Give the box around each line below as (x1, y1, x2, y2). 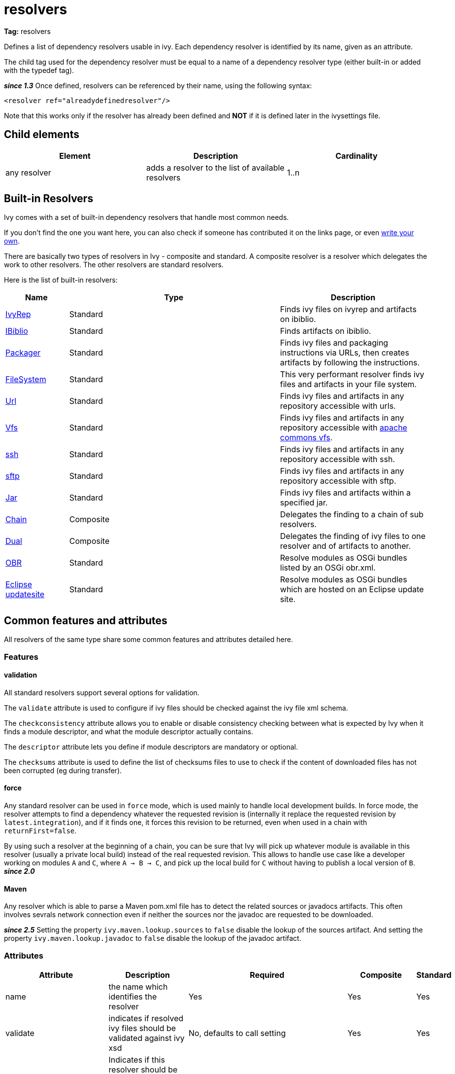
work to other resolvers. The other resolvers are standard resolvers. (4, 260, 224, 269)
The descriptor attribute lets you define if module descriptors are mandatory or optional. (4, 742, 298, 751)
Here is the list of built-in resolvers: (4, 276, 118, 285)
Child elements (4, 128, 79, 141)
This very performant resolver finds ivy (280, 369, 424, 380)
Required (250, 970, 285, 980)
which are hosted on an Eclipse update (280, 584, 424, 595)
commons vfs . (280, 432, 333, 443)
